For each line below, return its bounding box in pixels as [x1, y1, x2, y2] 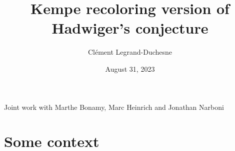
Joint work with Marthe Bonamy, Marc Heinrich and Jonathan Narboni [4, 101, 224, 112]
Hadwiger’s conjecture [51, 18, 208, 38]
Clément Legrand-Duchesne [87, 47, 172, 57]
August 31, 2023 [105, 63, 155, 74]
